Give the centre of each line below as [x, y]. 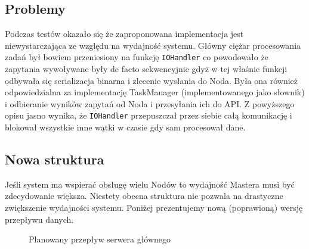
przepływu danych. [39, 219]
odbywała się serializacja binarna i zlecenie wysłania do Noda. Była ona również [152, 80]
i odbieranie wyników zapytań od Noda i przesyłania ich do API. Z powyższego [150, 103]
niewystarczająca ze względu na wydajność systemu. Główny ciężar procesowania [153, 45]
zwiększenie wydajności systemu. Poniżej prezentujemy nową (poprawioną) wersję [154, 208]
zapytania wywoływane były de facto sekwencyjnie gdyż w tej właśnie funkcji [146, 69]
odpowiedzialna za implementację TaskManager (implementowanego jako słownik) [155, 92]
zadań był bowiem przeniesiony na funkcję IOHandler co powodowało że [137, 57]
